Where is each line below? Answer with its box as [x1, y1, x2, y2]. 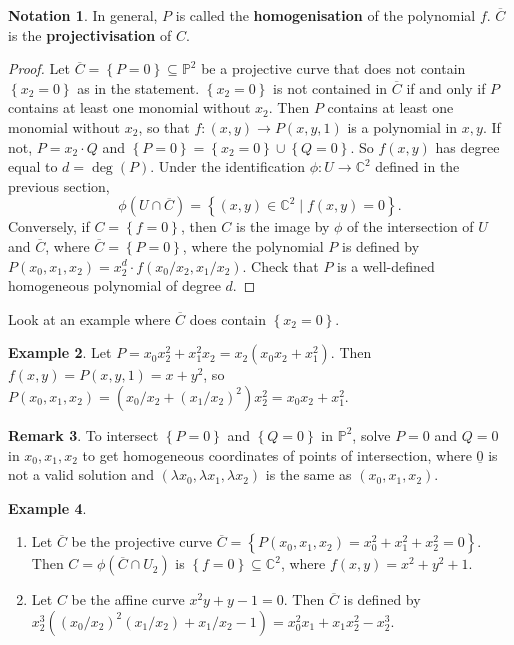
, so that [138, 116, 190, 137]
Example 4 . [8, 497, 87, 518]
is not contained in [273, 77, 388, 98]
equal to [8, 156, 58, 177]
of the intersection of [347, 216, 474, 237]
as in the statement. [77, 77, 200, 98]
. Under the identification [150, 156, 306, 177]
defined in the [375, 156, 460, 177]
